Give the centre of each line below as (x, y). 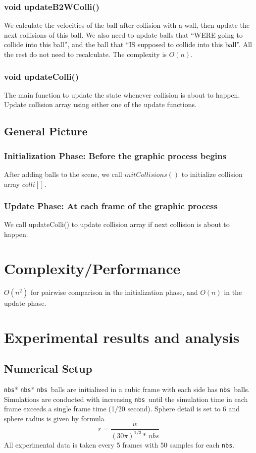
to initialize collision (212, 174)
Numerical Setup (48, 368)
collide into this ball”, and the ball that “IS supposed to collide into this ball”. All (128, 44)
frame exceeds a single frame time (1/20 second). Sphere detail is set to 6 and (122, 409)
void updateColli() (41, 76)
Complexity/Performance (92, 268)
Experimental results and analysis (122, 337)
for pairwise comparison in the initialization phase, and (114, 292)
